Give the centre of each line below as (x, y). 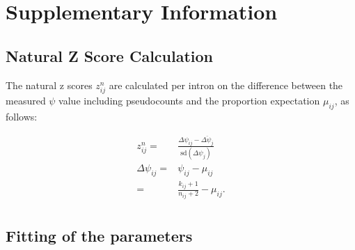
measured (26, 100)
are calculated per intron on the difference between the (226, 85)
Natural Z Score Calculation (110, 55)
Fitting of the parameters (99, 235)
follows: (22, 116)
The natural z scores (49, 85)
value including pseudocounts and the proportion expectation (189, 100)
